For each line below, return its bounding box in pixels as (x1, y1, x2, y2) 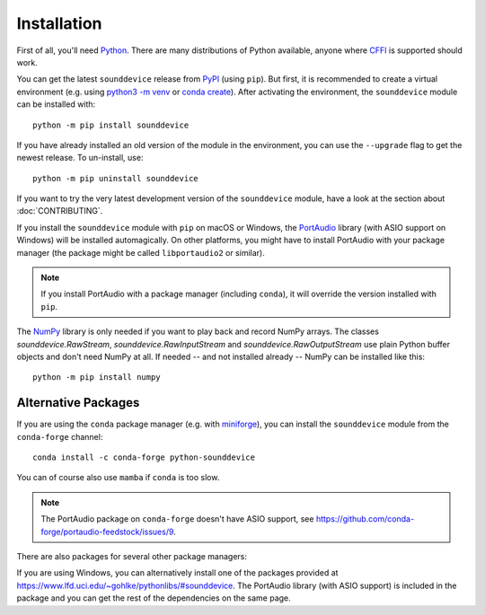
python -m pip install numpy (32, 373, 161, 382)
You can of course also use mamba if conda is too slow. (16, 472, 220, 483)
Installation (16, 13, 102, 33)
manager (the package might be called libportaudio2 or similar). (16, 247, 265, 258)
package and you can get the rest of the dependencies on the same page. (16, 593, 291, 603)
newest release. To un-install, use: (16, 153, 144, 163)
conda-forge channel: (16, 431, 103, 442)
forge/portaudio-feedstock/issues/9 (40, 526, 174, 537)
